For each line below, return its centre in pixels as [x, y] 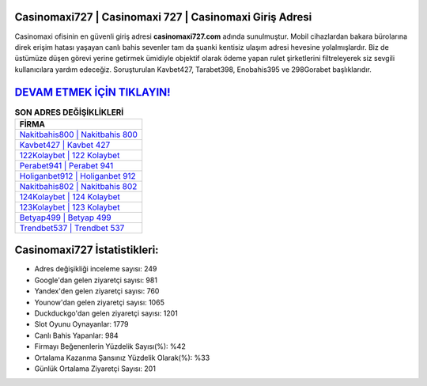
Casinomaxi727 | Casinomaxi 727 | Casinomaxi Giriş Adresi [163, 17]
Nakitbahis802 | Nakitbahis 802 [78, 186]
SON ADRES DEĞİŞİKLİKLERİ [69, 112]
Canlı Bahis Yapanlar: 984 [76, 335]
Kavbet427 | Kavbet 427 [65, 145]
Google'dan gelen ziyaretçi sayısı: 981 [96, 280]
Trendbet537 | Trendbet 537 [72, 228]
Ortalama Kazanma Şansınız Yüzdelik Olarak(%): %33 [122, 358]
